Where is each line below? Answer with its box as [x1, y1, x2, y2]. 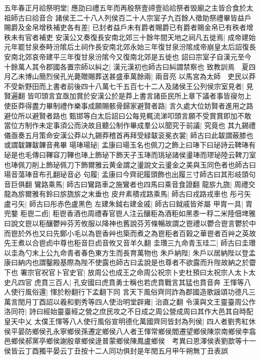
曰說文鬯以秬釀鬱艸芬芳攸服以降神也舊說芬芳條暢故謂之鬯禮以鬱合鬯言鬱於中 [4, 218, 256, 228]
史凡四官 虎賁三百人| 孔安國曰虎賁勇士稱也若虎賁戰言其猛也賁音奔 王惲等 [4, 276, 244, 287]
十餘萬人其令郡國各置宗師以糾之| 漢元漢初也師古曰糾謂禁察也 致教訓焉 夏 [4, 61, 249, 71]
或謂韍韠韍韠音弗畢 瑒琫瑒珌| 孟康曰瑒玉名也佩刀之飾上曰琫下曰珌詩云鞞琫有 [4, 139, 256, 150]
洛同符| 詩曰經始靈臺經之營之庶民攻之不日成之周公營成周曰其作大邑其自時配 [4, 306, 253, 316]
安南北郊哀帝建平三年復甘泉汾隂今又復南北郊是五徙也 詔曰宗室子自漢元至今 [4, 51, 251, 61]
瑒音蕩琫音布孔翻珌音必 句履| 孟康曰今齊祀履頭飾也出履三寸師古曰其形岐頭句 [4, 169, 256, 179]
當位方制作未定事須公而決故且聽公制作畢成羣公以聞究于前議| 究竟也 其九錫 [4, 120, 249, 130]
